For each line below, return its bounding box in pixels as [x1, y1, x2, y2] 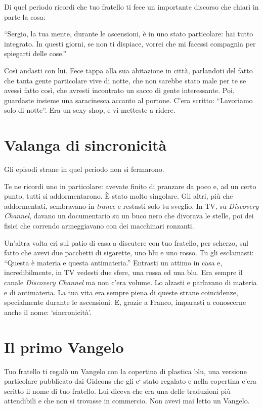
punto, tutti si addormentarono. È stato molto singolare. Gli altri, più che [4, 191, 233, 201]
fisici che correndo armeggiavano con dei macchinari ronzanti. [4, 220, 194, 231]
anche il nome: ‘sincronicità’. [4, 306, 92, 317]
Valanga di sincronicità [4, 134, 167, 155]
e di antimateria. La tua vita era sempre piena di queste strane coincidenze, [4, 287, 238, 297]
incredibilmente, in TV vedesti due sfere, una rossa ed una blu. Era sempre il [4, 267, 243, 278]
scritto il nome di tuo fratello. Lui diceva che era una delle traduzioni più [4, 385, 231, 396]
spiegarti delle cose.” [4, 48, 67, 59]
